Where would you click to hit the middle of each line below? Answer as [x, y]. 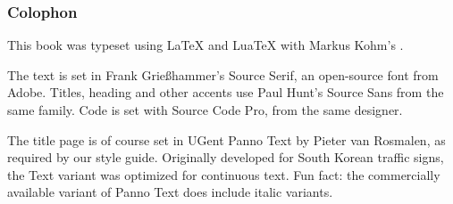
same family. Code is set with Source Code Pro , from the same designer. [205, 110]
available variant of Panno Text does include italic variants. [170, 192]
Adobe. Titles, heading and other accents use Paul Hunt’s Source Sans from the [226, 92]
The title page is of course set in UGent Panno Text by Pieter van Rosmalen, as [226, 139]
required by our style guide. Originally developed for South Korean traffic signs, [226, 157]
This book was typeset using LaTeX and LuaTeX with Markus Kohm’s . [206, 45]
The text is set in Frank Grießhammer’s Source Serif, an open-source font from [223, 74]
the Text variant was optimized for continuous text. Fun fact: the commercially [224, 174]
